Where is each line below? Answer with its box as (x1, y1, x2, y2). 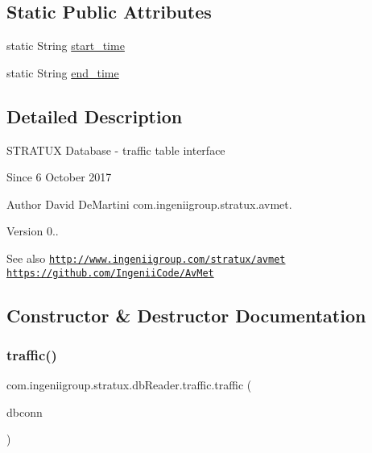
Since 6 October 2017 (6, 168, 112, 185)
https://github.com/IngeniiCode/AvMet (6, 267, 214, 279)
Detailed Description (6, 103, 183, 128)
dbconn (6, 403, 43, 420)
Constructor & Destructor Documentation (6, 302, 366, 327)
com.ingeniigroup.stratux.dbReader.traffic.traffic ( (6, 376, 252, 393)
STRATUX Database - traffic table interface (6, 141, 225, 158)
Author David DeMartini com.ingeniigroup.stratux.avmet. (6, 195, 292, 212)
